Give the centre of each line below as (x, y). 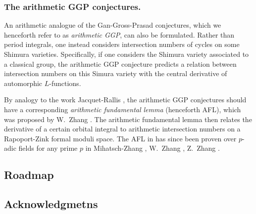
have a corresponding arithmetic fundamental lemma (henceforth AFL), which (123, 109)
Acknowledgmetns (51, 204)
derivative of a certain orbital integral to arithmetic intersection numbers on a (122, 129)
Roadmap (29, 175)
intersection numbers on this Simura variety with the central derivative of (116, 73)
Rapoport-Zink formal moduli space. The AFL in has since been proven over (120, 138)
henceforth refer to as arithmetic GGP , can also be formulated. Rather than (119, 34)
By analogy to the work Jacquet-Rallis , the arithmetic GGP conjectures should (125, 100)
